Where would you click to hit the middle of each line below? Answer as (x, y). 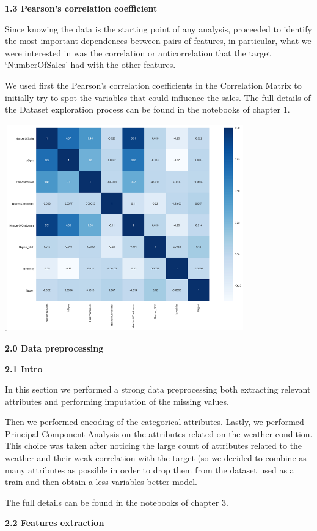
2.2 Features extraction (55, 523)
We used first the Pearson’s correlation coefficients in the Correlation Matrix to (153, 85)
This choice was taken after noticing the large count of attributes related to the (154, 446)
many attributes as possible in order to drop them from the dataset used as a (150, 469)
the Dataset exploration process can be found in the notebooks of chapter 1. (148, 109)
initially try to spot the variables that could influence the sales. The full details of (158, 97)
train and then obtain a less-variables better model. (101, 482)
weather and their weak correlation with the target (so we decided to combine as (156, 458)
